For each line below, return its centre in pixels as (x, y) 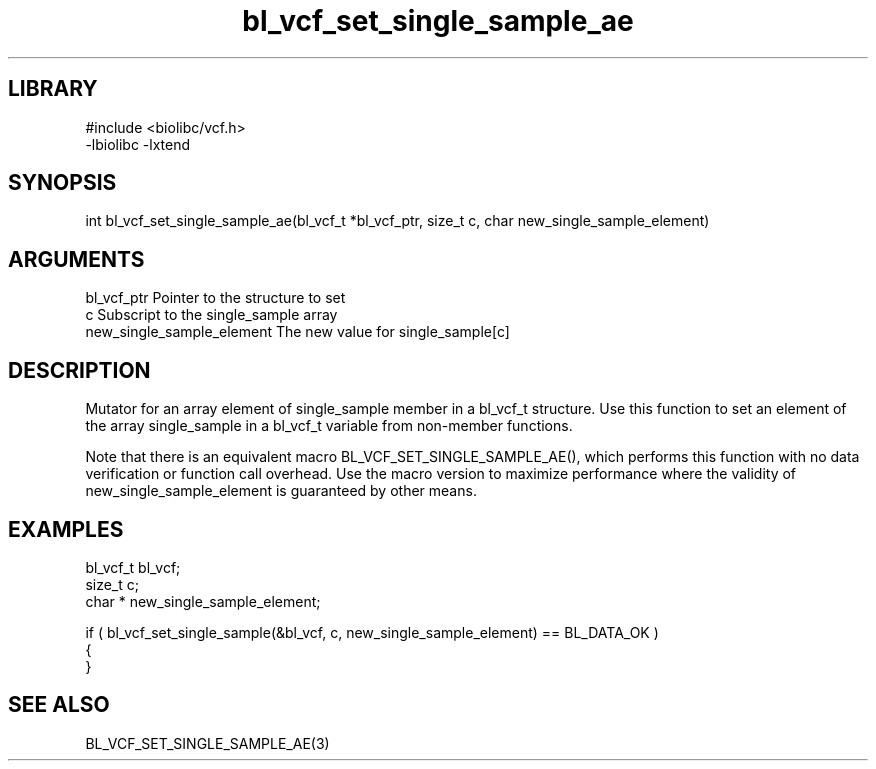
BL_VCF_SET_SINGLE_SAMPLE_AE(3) (207, 743)
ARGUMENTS (76, 259)
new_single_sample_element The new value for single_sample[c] (297, 332)
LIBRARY (53, 89)
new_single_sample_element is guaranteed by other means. (281, 491)
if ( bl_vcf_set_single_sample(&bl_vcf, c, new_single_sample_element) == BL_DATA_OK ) (372, 632)
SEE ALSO (59, 705)
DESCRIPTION (79, 370)
